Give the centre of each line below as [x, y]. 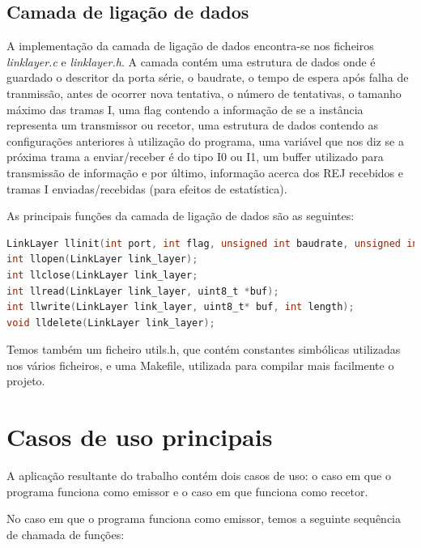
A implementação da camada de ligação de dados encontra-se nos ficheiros [190, 46]
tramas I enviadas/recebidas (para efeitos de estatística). [147, 188]
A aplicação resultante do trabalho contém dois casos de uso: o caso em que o [199, 476]
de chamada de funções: [66, 534]
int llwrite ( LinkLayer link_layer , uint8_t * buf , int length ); [181, 307]
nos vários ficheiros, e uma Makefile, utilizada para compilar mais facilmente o [200, 365]
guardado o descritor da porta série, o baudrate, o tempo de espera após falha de [208, 77]
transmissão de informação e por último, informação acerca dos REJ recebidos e [205, 172]
